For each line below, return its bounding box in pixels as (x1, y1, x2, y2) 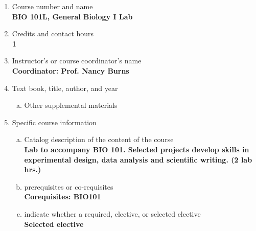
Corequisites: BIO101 (24, 191, 101, 202)
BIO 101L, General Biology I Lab (12, 11, 133, 21)
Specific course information (12, 117, 97, 127)
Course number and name (12, 1, 93, 11)
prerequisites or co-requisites (24, 181, 113, 192)
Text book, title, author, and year (12, 82, 118, 93)
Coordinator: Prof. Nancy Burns (12, 65, 129, 76)
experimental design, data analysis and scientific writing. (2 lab (24, 154, 252, 165)
